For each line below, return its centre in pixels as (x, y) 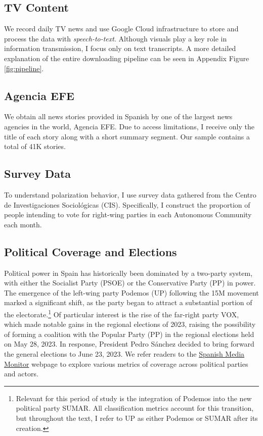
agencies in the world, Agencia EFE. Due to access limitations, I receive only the (129, 126)
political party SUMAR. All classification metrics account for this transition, (135, 408)
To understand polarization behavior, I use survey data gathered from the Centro (130, 194)
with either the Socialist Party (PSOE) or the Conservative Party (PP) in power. (130, 283)
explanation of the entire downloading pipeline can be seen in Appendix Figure (127, 58)
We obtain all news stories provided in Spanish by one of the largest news (118, 116)
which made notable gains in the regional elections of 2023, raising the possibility (130, 324)
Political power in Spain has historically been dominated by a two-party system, (128, 273)
